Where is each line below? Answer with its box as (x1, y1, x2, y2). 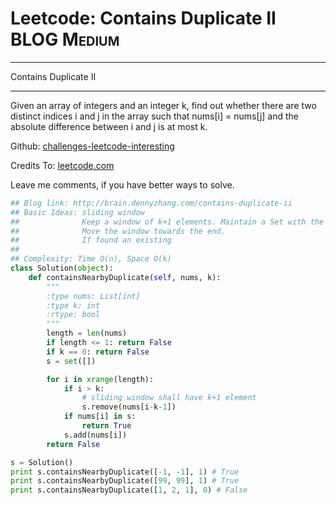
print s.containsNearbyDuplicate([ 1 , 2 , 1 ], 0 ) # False (10, 485, 248, 496)
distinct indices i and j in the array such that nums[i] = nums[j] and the (10, 110, 300, 122)
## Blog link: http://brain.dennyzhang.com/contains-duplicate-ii (10, 198, 293, 208)
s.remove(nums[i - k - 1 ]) (81, 402, 177, 412)
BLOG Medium (10, 28, 120, 51)
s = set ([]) (46, 356, 97, 366)
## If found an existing (10, 235, 172, 246)
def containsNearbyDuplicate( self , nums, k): (28, 272, 222, 282)
